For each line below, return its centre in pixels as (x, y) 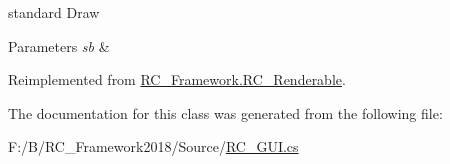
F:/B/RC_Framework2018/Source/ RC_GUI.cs (153, 146)
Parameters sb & (59, 45)
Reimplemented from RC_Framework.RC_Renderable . (177, 79)
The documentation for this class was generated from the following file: (225, 112)
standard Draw (54, 12)
